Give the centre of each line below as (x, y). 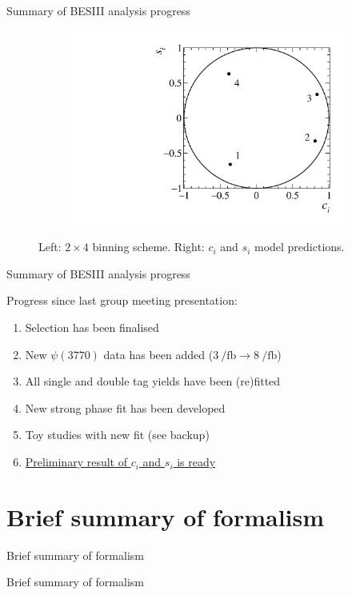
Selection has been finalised (92, 327)
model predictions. (299, 247)
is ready (196, 462)
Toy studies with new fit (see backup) (117, 435)
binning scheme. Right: (148, 247)
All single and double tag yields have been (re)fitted (153, 381)
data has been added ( (158, 354)
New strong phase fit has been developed (125, 407)
